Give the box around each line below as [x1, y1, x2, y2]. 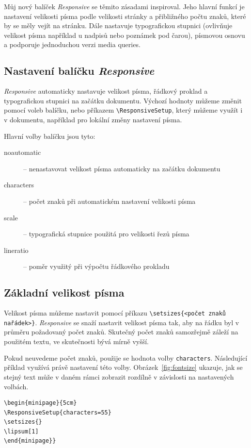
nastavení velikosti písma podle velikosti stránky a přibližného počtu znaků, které [4, 11, 246, 21]
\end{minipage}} [4, 437, 56, 445]
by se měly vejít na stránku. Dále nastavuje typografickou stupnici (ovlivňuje [4, 20, 233, 31]
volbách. [4, 381, 29, 391]
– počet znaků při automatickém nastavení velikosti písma [23, 196, 196, 206]
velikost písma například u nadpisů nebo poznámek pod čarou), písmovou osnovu [4, 30, 245, 40]
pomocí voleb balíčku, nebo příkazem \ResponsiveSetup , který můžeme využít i [4, 105, 243, 115]
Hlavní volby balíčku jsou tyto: [4, 131, 95, 141]
